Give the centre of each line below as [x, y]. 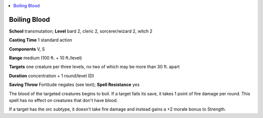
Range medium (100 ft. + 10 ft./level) [46, 58]
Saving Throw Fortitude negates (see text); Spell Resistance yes [74, 84]
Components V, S [27, 49]
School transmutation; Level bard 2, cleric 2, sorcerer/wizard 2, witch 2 [81, 31]
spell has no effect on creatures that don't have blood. [63, 101]
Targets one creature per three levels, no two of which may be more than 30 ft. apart [94, 67]
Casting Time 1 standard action [41, 40]
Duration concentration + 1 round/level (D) [52, 76]
